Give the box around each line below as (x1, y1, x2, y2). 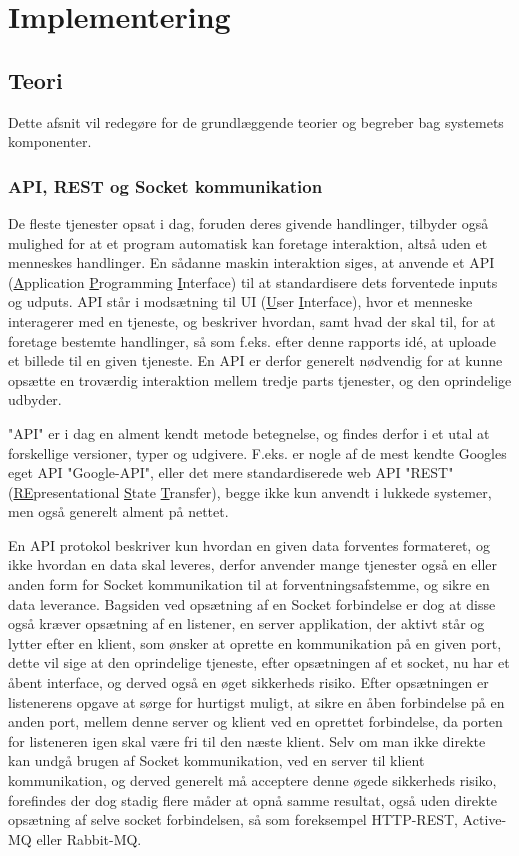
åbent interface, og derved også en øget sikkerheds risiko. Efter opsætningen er (8, 672, 489, 693)
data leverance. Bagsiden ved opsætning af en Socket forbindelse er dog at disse (8, 593, 496, 614)
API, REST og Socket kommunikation (8, 173, 323, 198)
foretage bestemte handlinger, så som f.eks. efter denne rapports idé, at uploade (8, 330, 496, 351)
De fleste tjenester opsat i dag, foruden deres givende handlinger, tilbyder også (8, 212, 489, 233)
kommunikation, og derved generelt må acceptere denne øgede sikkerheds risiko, (8, 770, 497, 791)
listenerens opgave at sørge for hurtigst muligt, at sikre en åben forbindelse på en (8, 691, 505, 712)
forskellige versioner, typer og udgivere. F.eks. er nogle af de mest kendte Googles (8, 442, 507, 463)
